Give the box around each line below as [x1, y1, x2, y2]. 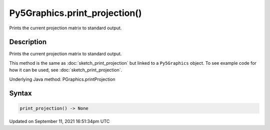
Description [9, 38, 47, 46]
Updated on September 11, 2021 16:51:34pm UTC [9, 118, 110, 124]
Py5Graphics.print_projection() [9, 7, 142, 18]
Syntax [9, 89, 32, 98]
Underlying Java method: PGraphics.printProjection [9, 76, 115, 82]
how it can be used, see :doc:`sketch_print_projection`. [9, 67, 122, 73]
